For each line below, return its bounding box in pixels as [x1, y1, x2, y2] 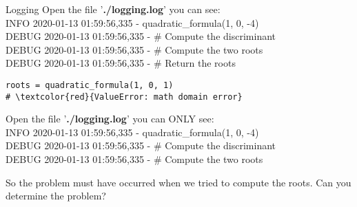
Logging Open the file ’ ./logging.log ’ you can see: [6, 2, 221, 16]
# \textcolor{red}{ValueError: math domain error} [6, 91, 243, 102]
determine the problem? [6, 188, 106, 203]
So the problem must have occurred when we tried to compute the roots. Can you [6, 175, 351, 189]
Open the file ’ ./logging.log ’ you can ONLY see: [6, 111, 214, 126]
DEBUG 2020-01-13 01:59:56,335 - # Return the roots [6, 56, 236, 70]
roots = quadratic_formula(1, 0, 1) [6, 80, 174, 90]
